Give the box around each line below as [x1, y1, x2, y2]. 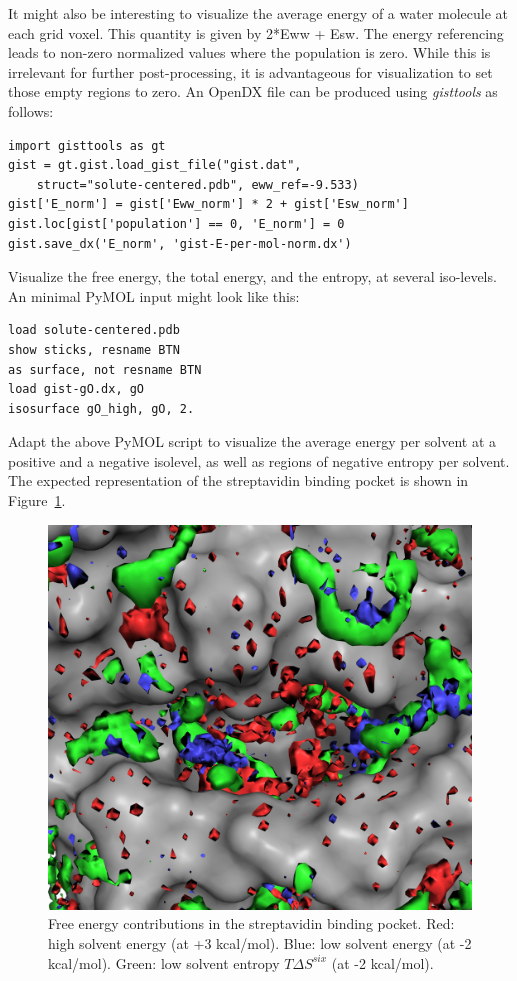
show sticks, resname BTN [8, 342, 180, 357]
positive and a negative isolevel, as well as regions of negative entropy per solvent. [8, 450, 510, 471]
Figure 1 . [8, 490, 66, 511]
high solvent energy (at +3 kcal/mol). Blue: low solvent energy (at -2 [48, 932, 472, 953]
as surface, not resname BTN [8, 362, 202, 377]
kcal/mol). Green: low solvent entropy [48, 952, 280, 973]
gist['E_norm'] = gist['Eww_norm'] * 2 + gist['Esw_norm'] [8, 197, 409, 212]
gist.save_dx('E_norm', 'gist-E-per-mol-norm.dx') [8, 236, 352, 251]
